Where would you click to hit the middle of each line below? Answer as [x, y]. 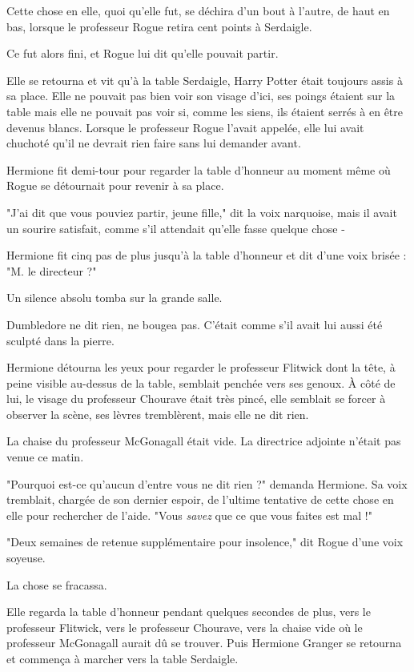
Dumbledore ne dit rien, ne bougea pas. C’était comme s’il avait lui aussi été [195, 324]
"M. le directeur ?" [52, 270]
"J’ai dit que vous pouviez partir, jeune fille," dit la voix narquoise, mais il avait [202, 212]
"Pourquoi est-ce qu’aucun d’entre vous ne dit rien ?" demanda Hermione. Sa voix [207, 483]
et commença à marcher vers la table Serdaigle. [123, 658]
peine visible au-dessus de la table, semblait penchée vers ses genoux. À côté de [201, 382]
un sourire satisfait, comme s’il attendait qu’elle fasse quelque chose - [176, 228]
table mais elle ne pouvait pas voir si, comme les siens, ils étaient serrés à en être [205, 111]
